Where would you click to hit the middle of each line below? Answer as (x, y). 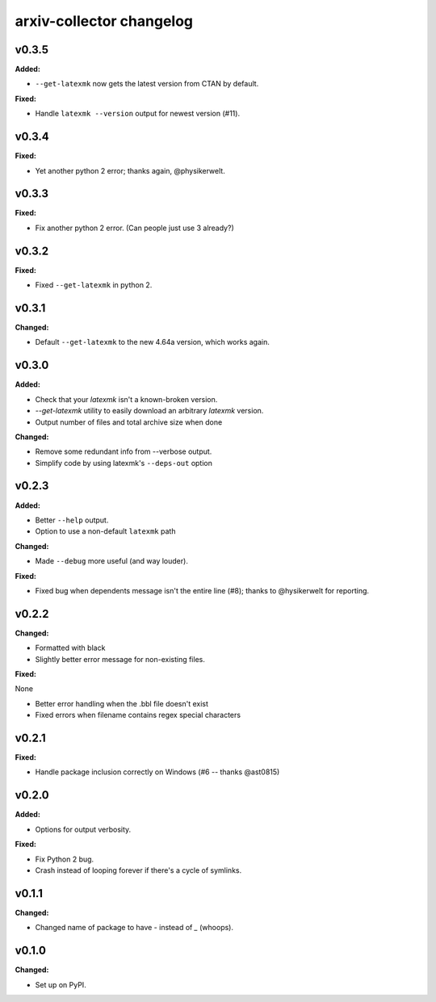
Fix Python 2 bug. (65, 859)
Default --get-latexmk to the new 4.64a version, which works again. (152, 342)
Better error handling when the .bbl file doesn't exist (122, 703)
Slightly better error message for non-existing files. (120, 659)
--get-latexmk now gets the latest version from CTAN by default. (147, 84)
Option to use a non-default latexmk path (105, 531)
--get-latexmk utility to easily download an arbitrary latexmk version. (149, 411)
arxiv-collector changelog (104, 21)
